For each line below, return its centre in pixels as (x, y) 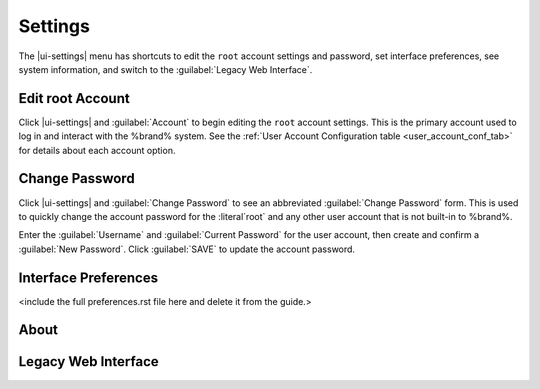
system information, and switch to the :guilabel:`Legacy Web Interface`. (165, 69)
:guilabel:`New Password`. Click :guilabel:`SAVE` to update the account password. (186, 249)
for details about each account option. (97, 150)
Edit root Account (74, 98)
